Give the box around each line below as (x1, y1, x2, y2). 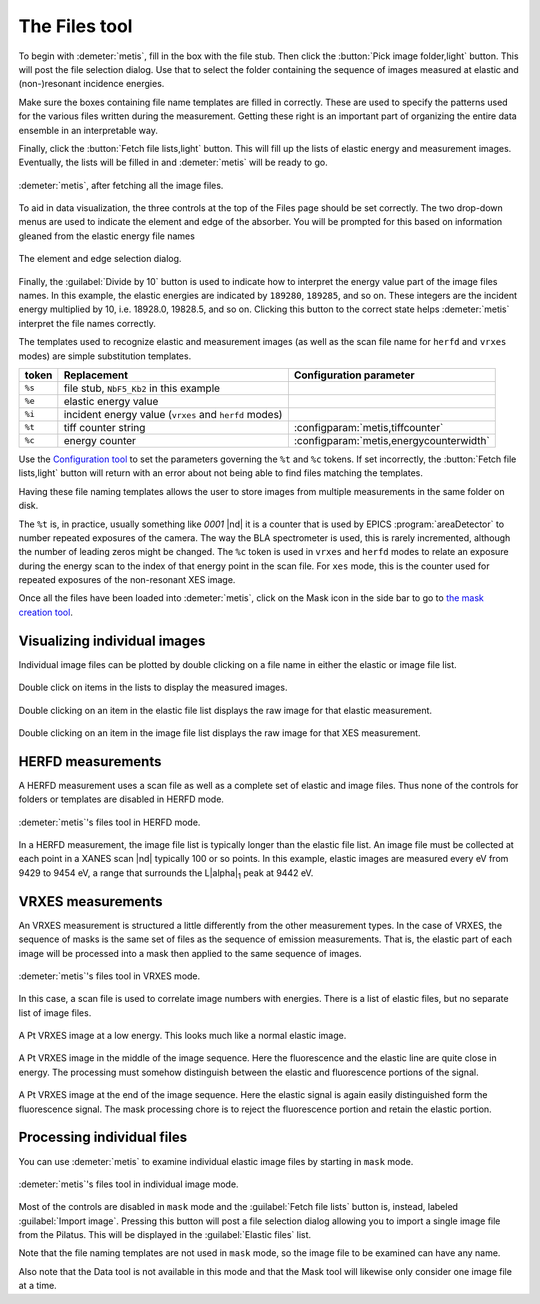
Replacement (63, 368, 129, 382)
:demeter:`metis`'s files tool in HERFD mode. (18, 816, 201, 828)
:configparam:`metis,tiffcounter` (293, 420, 444, 434)
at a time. (18, 1280, 57, 1292)
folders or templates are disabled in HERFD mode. (18, 793, 225, 805)
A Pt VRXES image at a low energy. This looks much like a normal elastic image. (18, 1030, 347, 1042)
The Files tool (18, 15, 133, 37)
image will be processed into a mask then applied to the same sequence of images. (18, 947, 362, 959)
